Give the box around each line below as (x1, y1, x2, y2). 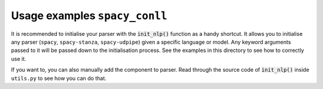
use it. (11, 55, 26, 62)
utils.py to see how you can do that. (11, 75, 107, 82)
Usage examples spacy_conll (11, 9, 167, 22)
